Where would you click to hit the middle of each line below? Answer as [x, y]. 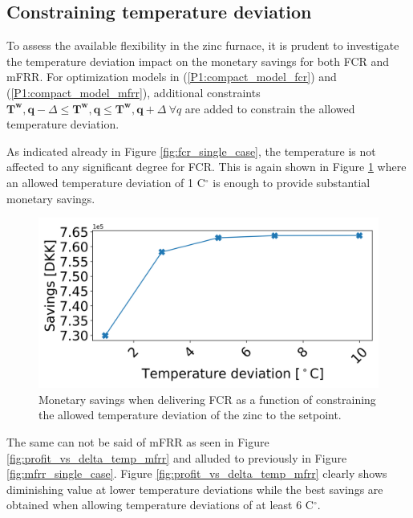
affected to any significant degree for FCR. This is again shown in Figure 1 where [206, 167]
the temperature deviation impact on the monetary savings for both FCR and [198, 61]
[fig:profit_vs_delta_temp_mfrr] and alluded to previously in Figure [177, 457]
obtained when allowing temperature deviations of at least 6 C [160, 505]
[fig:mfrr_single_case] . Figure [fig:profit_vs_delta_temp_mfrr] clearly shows [197, 473]
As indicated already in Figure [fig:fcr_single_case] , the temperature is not [191, 151]
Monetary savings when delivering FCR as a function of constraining [207, 399]
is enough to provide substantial [292, 182]
